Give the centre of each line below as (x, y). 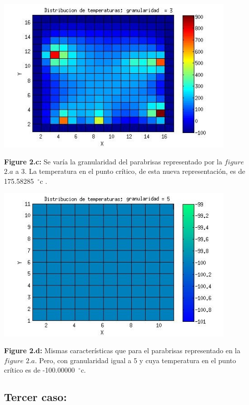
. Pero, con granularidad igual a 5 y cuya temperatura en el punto (135, 360)
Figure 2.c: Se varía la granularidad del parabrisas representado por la (113, 161)
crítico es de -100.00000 (40, 370)
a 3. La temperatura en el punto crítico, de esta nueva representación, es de (130, 171)
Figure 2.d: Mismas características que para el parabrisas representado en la (122, 350)
